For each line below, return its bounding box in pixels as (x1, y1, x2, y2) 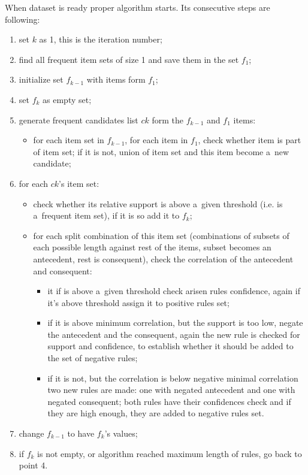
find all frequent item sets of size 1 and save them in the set (19, 53, 239, 65)
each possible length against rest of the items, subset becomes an (33, 241, 271, 253)
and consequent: (33, 264, 92, 277)
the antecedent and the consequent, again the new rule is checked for (47, 328, 300, 340)
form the (152, 113, 183, 126)
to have (67, 427, 95, 440)
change (19, 427, 44, 440)
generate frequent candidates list (19, 113, 138, 126)
